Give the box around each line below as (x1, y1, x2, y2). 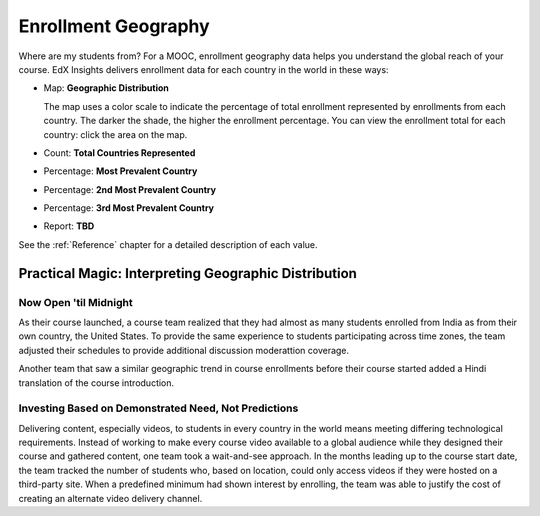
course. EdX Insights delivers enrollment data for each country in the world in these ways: (18, 63, 389, 75)
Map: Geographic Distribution (43, 82, 170, 94)
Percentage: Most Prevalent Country (43, 165, 198, 177)
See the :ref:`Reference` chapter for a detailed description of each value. (18, 238, 319, 250)
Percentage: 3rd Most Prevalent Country (43, 202, 215, 214)
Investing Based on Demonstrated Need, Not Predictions (18, 401, 299, 415)
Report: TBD (43, 220, 95, 232)
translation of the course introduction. (18, 376, 175, 389)
